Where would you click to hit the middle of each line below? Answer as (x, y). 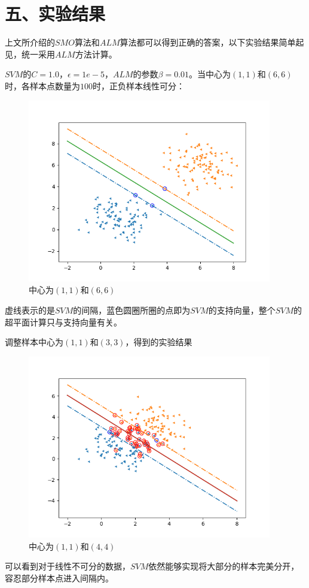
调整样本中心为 (34, 342)
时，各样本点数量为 (42, 85)
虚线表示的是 (30, 310)
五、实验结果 (55, 13)
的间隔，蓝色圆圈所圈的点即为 (132, 310)
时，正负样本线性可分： (139, 85)
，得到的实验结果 (159, 342)
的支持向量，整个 (242, 310)
